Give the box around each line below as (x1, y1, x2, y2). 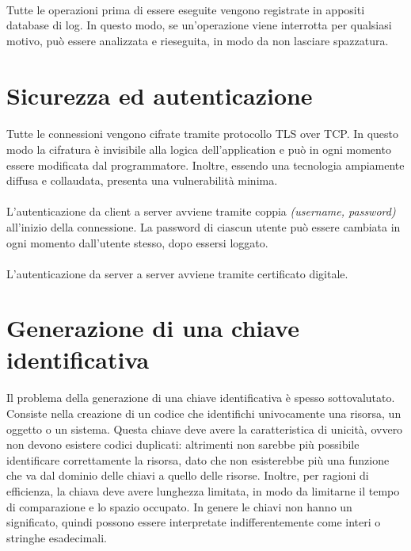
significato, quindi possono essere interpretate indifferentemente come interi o (6, 514, 381, 530)
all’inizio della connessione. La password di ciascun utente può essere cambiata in (6, 218, 401, 235)
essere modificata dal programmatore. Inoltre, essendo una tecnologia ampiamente (6, 156, 405, 173)
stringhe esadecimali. (6, 529, 107, 545)
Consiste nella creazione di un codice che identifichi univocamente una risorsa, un (6, 405, 401, 422)
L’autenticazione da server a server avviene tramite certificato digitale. (6, 265, 348, 281)
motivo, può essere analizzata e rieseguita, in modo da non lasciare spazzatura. (6, 32, 389, 48)
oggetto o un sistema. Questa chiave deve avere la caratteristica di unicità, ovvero (6, 420, 403, 437)
